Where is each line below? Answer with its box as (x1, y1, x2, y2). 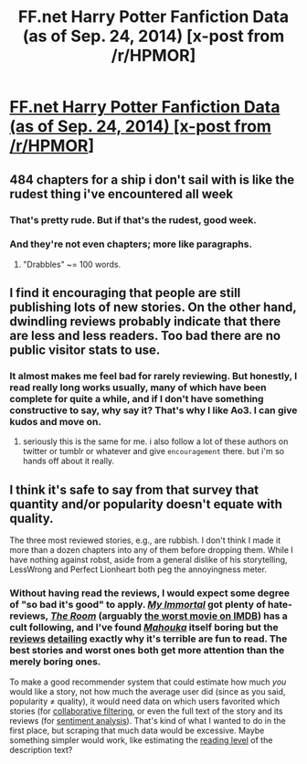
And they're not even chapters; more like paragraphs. (9, 238, 253, 250)
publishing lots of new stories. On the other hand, (9, 300, 297, 315)
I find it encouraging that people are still (9, 285, 241, 301)
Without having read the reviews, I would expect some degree (9, 587, 291, 600)
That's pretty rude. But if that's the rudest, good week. (9, 213, 258, 226)
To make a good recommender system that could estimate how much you (9, 676, 287, 687)
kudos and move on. (9, 416, 102, 429)
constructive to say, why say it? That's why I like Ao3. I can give (9, 404, 298, 417)
